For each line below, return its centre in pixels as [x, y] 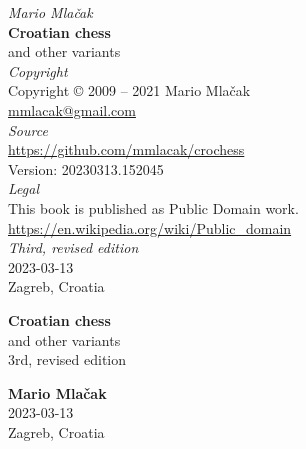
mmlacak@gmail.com [72, 109]
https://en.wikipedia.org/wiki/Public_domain [150, 227]
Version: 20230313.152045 [86, 168]
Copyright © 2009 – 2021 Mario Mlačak [129, 90]
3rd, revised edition [67, 359]
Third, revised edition [73, 247]
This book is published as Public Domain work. [153, 207]
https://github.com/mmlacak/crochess [126, 149]
